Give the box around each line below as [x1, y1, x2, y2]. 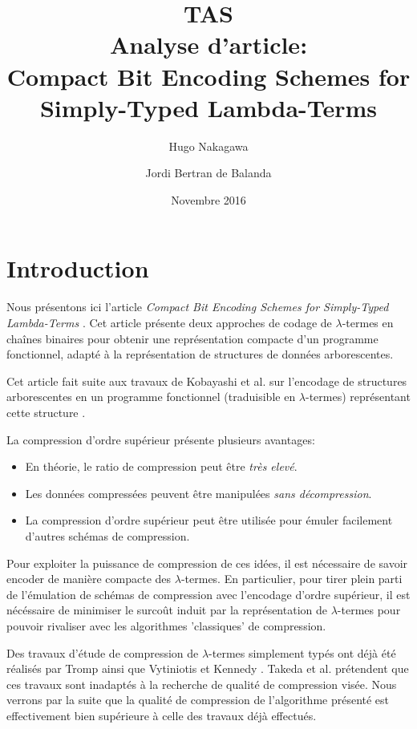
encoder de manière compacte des [6, 570, 172, 587]
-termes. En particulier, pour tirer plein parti [180, 570, 403, 587]
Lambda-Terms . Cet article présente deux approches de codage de [6, 314, 332, 330]
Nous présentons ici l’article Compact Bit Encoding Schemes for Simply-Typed [6, 298, 389, 315]
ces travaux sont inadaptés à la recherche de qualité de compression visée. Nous [6, 675, 397, 692]
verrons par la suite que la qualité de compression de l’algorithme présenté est [6, 691, 390, 708]
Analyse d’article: [109, 28, 308, 61]
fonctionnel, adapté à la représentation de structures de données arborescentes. [6, 346, 394, 362]
